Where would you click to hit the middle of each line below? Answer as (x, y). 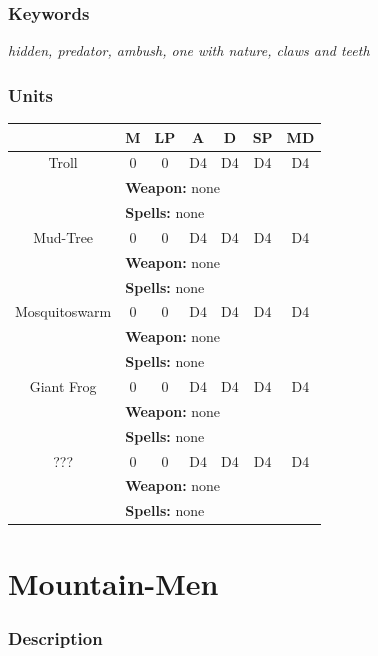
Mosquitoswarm (63, 311)
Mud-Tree (63, 236)
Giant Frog (63, 385)
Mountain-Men (113, 583)
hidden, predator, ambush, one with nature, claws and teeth (189, 50)
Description (55, 637)
